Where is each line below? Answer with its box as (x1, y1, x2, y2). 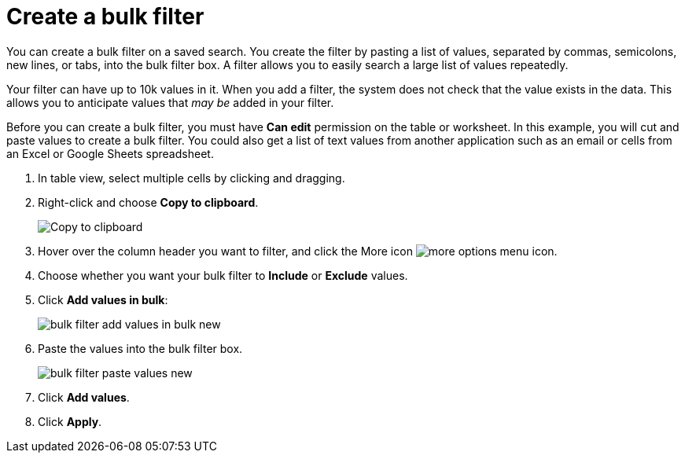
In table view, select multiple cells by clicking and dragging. (38, 171, 345, 185)
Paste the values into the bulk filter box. (38, 341, 243, 355)
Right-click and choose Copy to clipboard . (38, 195, 259, 209)
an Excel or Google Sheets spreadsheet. (6, 146, 214, 160)
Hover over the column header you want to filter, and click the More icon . (38, 244, 558, 258)
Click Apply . (38, 414, 102, 428)
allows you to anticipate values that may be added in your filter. (6, 95, 334, 109)
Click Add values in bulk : (38, 292, 168, 307)
